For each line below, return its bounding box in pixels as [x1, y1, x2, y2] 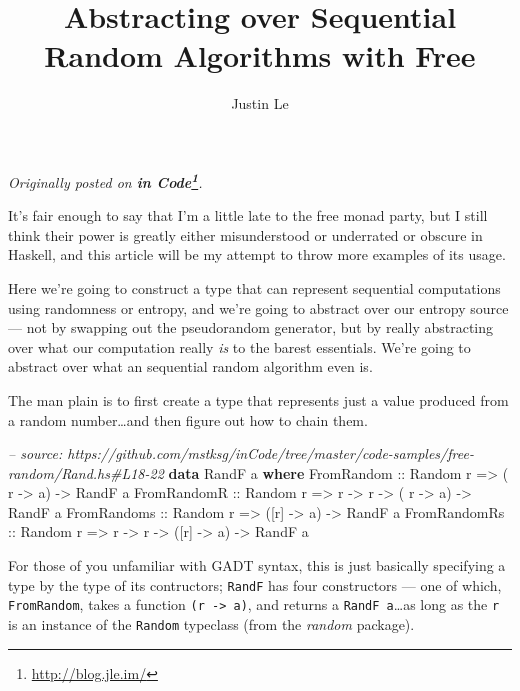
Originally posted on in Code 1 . [8, 168, 203, 192]
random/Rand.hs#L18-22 [8, 462, 164, 483]
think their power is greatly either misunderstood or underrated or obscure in [8, 224, 483, 245]
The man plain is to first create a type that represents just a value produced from [8, 389, 509, 410]
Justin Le [231, 93, 289, 114]
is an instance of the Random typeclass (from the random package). [8, 613, 415, 634]
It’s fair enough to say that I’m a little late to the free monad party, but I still [8, 205, 488, 226]
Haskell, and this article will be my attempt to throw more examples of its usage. [8, 244, 506, 265]
